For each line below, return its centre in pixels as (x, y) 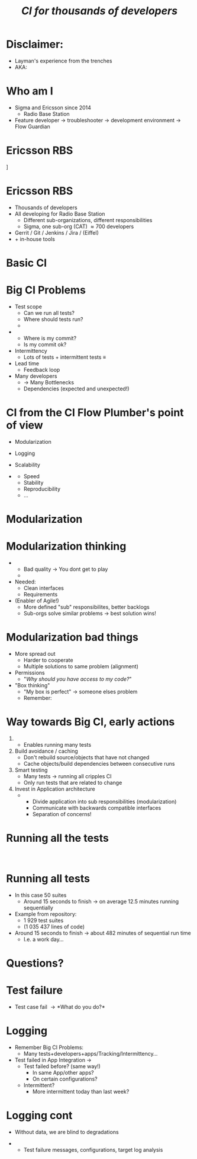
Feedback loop (42, 370)
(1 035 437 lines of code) (54, 926)
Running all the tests (58, 838)
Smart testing (31, 770)
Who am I (30, 91)
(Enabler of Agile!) (37, 601)
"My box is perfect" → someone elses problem (80, 691)
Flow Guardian (32, 127)
